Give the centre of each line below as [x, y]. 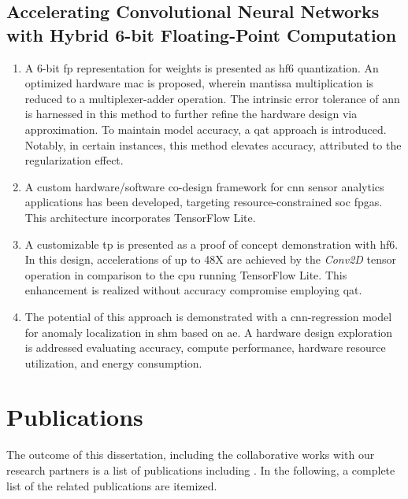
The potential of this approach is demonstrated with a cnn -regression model [208, 316]
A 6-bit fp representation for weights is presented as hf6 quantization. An [202, 67]
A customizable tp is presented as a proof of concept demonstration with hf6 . [211, 244]
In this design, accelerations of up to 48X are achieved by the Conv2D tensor [210, 259]
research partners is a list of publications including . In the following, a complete [201, 470]
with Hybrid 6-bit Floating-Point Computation [202, 34]
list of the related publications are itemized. [112, 485]
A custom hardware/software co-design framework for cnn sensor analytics [204, 186]
